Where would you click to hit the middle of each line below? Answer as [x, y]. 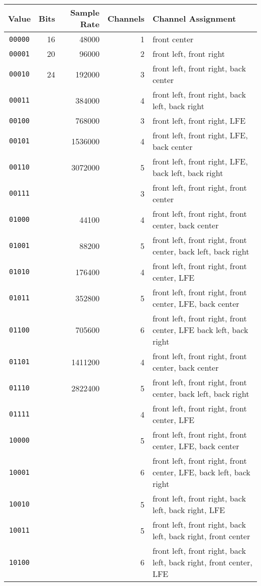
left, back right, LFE [189, 510]
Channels [126, 18]
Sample [85, 12]
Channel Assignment [194, 18]
